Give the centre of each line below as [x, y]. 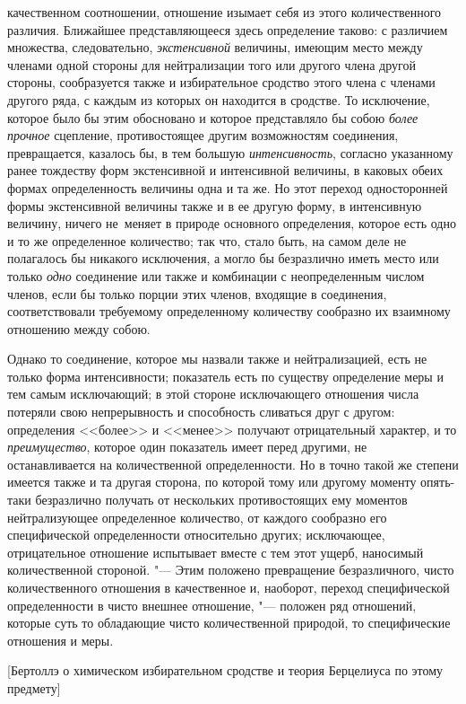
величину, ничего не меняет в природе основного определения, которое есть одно [232, 223]
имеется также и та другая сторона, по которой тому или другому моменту [212, 482]
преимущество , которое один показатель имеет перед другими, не [187, 447]
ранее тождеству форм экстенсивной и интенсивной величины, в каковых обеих [225, 170]
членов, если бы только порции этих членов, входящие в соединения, [197, 293]
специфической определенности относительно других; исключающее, [196, 535]
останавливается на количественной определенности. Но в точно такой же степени [233, 464]
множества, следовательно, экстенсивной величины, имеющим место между [215, 47]
